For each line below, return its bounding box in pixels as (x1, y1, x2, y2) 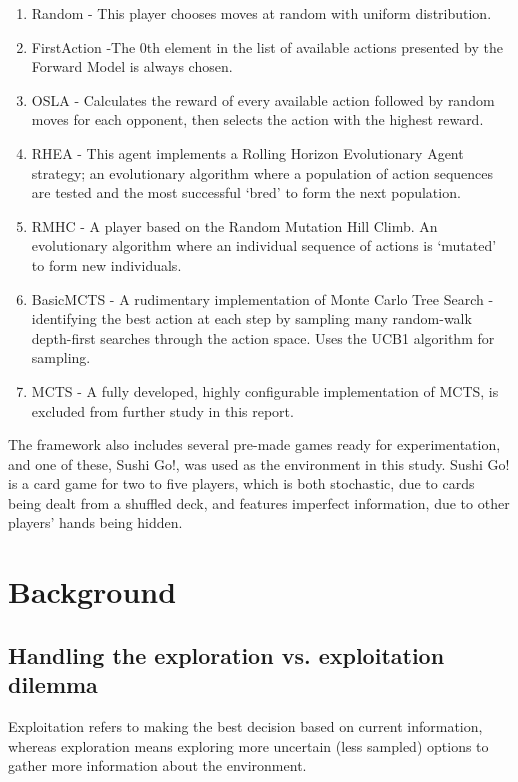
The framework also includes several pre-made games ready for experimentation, (8, 434, 501, 455)
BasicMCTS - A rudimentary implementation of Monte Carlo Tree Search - (31, 288, 494, 309)
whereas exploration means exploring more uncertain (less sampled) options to (8, 735, 489, 756)
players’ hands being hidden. (8, 512, 183, 533)
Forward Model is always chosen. (31, 56, 233, 77)
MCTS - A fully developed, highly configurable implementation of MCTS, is (31, 380, 499, 401)
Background (8, 571, 177, 612)
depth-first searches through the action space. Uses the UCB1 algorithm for (31, 327, 495, 348)
